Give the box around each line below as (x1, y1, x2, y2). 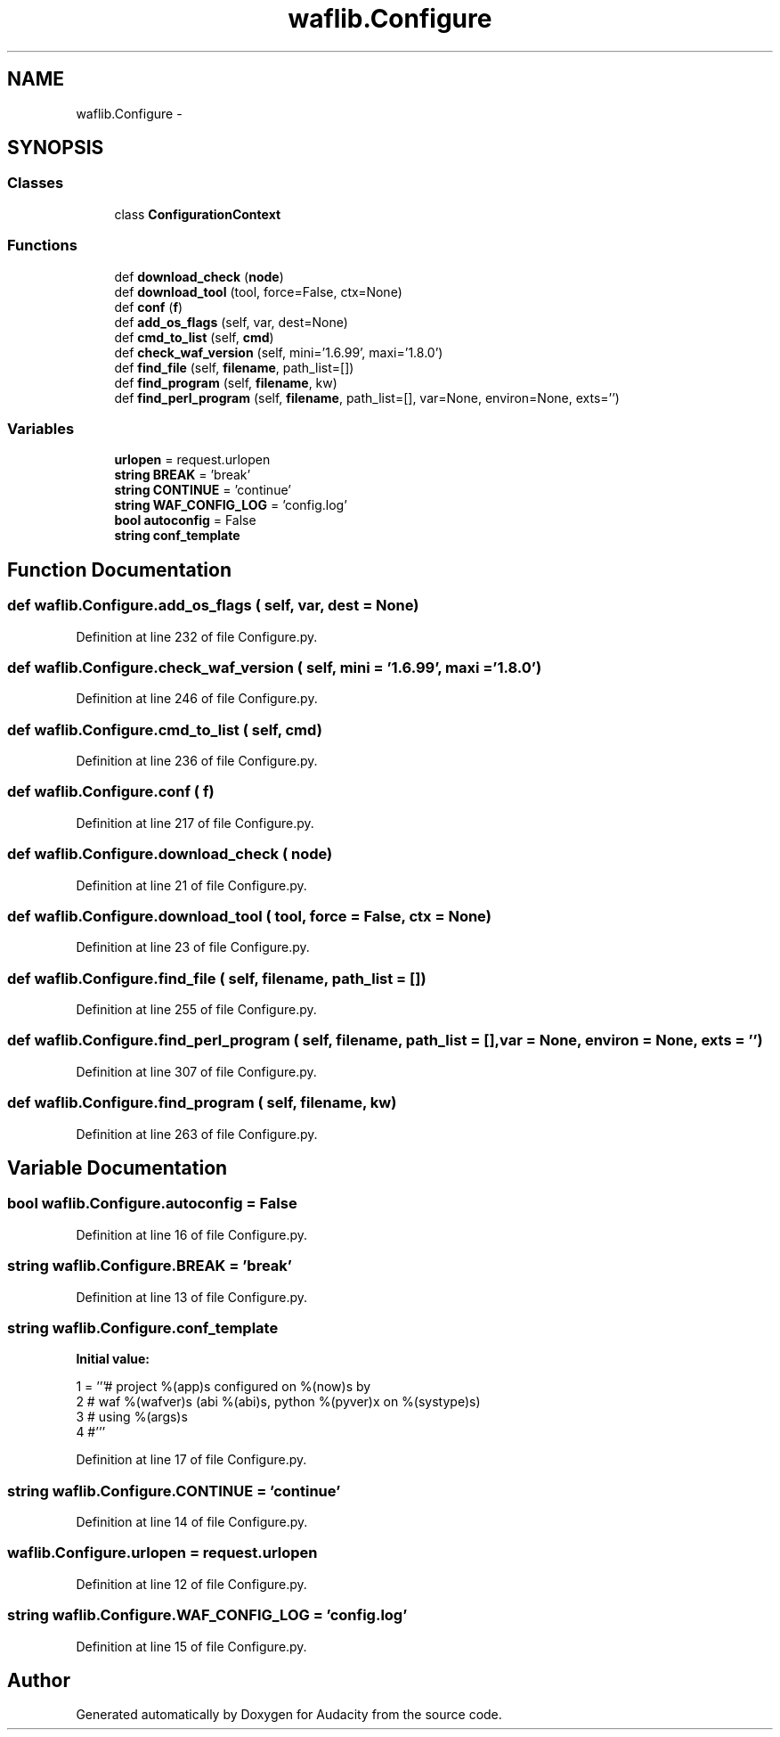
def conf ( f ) (114, 299, 183, 315)
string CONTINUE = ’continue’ (114, 482, 291, 498)
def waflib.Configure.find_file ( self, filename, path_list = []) (7, 969, 427, 987)
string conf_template (114, 528, 240, 544)
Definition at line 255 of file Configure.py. (76, 1002, 317, 1018)
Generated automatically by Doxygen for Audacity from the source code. (76, 1707, 502, 1723)
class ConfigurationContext (114, 206, 281, 222)
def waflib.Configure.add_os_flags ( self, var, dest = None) (7, 596, 419, 615)
